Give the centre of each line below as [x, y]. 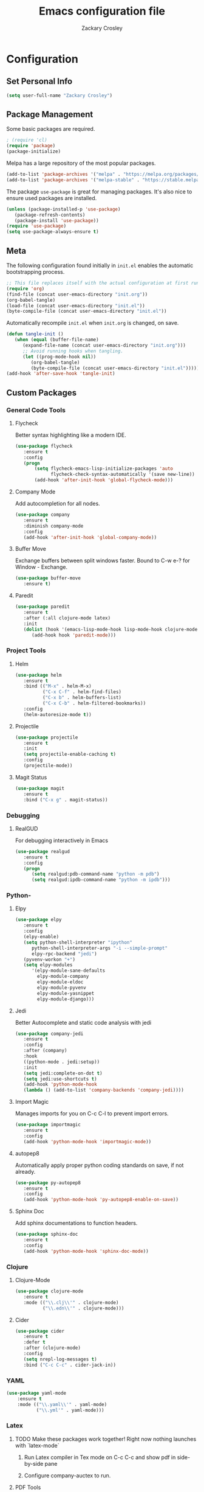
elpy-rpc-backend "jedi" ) [64, 953]
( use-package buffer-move [48, 578]
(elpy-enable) [41, 937]
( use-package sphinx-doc [46, 1234]
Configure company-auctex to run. [67, 1475]
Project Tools [26, 650]
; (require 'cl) [27, 140]
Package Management [50, 115]
